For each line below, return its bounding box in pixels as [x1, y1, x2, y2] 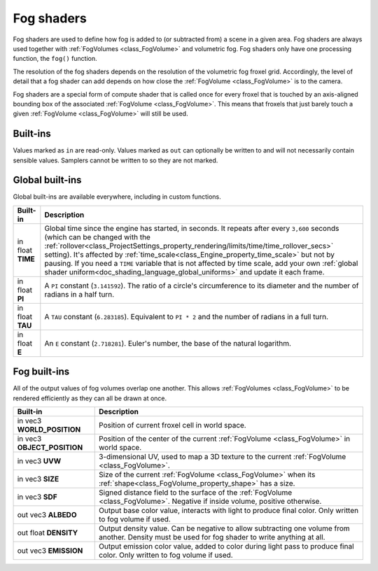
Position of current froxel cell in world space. [99, 421, 246, 430]
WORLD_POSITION [17, 425, 81, 435]
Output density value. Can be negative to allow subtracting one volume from [99, 523, 350, 533]
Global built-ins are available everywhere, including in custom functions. [13, 192, 221, 201]
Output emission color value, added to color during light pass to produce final [99, 542, 354, 551]
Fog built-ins [13, 366, 70, 378]
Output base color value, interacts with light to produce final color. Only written [99, 506, 359, 516]
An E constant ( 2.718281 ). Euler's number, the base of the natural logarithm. [44, 338, 292, 348]
